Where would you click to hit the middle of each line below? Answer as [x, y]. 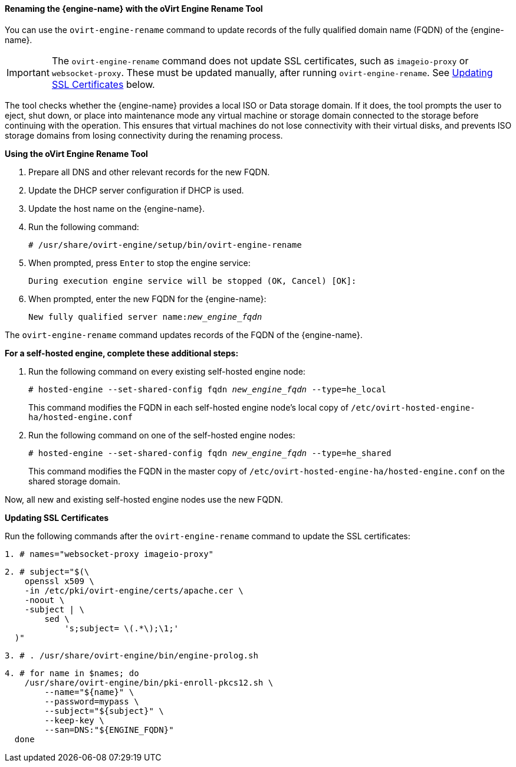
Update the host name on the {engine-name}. [117, 208]
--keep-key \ [74, 720]
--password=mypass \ [92, 701]
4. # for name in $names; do [72, 673]
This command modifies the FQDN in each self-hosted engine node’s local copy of [189, 407]
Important [28, 72]
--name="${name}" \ [89, 692]
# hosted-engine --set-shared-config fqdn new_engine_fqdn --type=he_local [207, 389]
